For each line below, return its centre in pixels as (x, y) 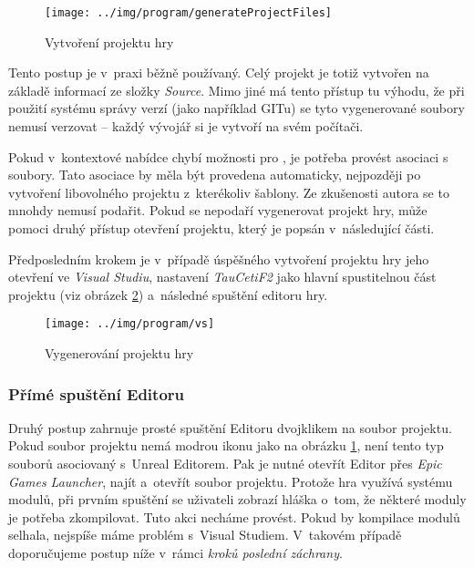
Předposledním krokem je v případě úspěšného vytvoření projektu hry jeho (219, 258)
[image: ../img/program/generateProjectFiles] (188, 13)
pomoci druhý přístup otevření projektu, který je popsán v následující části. (222, 228)
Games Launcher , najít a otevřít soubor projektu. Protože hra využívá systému (231, 481)
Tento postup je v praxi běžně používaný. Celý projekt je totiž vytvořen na (219, 72)
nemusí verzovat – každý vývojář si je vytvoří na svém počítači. (186, 126)
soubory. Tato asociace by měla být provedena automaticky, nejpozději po (215, 175)
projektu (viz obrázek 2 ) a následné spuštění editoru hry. (168, 294)
